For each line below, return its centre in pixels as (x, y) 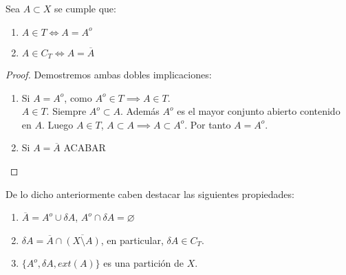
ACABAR (85, 147)
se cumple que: (85, 8)
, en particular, (132, 240)
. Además (140, 111)
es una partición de (144, 263)
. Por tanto (208, 124)
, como (78, 97)
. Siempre (66, 111)
